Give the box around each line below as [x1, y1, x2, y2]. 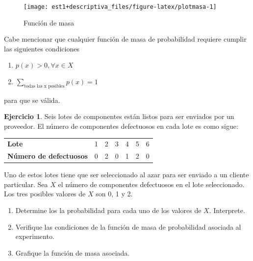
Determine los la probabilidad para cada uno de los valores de [15, 205, 202, 215]
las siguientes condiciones [4, 43, 79, 53]
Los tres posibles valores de [4, 189, 86, 199]
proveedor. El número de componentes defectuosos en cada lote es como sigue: [4, 121, 238, 131]
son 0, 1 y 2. [96, 189, 133, 199]
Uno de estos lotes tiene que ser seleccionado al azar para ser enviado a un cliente [4, 169, 249, 180]
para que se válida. [4, 95, 60, 105]
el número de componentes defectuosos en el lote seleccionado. [58, 179, 245, 189]
